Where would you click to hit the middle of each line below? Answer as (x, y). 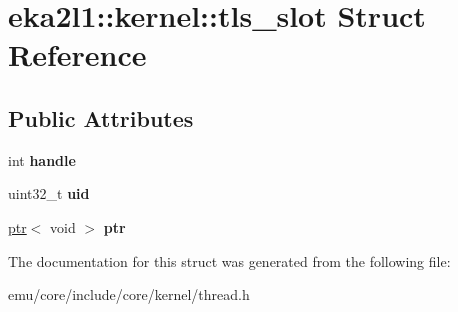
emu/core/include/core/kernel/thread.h (129, 294)
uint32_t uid (49, 193)
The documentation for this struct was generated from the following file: (229, 260)
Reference (77, 54)
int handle (42, 159)
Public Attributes (101, 117)
